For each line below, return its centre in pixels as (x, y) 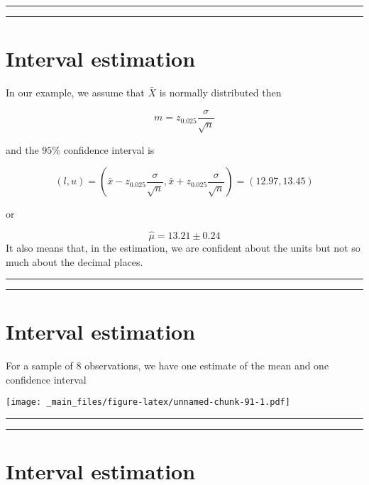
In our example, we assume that (75, 93)
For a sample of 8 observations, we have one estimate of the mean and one (167, 366)
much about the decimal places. (75, 261)
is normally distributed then (220, 93)
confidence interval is (109, 149)
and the (22, 149)
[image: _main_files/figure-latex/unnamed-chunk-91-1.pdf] (148, 402)
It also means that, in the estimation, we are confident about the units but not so (183, 247)
